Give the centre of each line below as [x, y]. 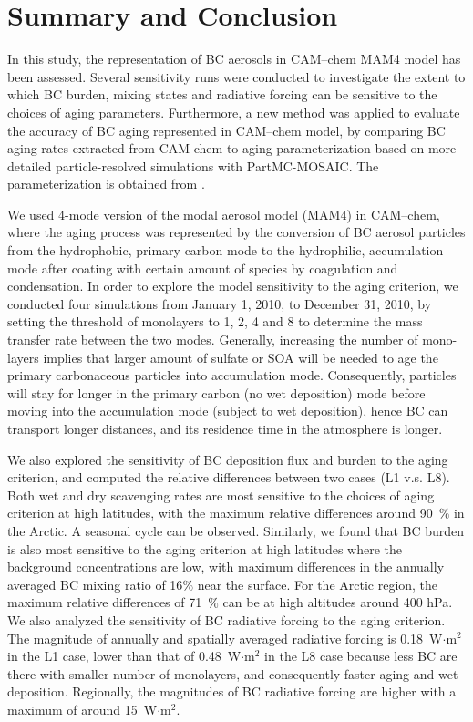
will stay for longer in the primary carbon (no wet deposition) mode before [216, 392]
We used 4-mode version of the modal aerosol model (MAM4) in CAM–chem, [224, 214]
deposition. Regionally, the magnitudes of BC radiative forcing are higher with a [232, 691]
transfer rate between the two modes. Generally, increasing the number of [213, 340]
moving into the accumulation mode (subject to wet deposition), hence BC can [228, 411]
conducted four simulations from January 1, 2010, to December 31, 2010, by [220, 303]
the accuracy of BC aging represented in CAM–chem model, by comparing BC [226, 130]
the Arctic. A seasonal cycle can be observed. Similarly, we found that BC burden [236, 530]
